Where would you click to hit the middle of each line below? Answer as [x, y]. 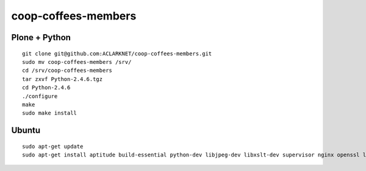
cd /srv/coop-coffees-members [67, 71]
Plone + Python [41, 37]
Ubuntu [26, 131]
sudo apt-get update [53, 146]
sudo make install [50, 113]
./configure [40, 96]
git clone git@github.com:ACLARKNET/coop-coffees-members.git [117, 54]
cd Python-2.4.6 [46, 88]
